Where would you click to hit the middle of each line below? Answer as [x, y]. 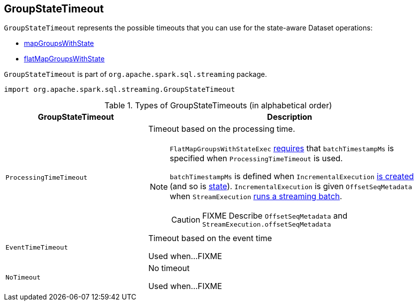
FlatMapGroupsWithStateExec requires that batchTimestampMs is [282, 149]
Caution [186, 219]
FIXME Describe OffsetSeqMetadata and [275, 216]
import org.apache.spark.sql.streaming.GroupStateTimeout [120, 90]
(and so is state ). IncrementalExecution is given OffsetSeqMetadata [291, 186]
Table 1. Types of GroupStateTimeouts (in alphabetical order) [218, 106]
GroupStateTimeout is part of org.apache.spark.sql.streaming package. [136, 74]
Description [290, 117]
